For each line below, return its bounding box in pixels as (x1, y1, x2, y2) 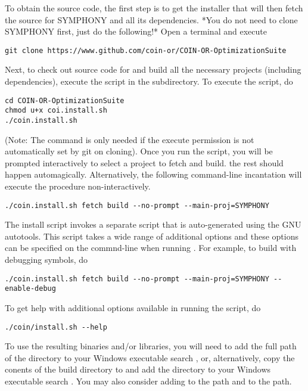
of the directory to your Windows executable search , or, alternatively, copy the (5, 351, 295, 364)
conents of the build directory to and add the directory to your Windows (5, 363, 271, 376)
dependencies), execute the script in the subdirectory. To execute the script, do (5, 75, 293, 88)
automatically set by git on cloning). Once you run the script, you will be (5, 145, 273, 157)
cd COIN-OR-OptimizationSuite (5, 96, 125, 105)
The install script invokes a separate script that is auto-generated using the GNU (5, 218, 301, 231)
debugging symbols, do (5, 253, 88, 265)
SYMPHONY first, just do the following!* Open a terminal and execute (5, 25, 267, 38)
